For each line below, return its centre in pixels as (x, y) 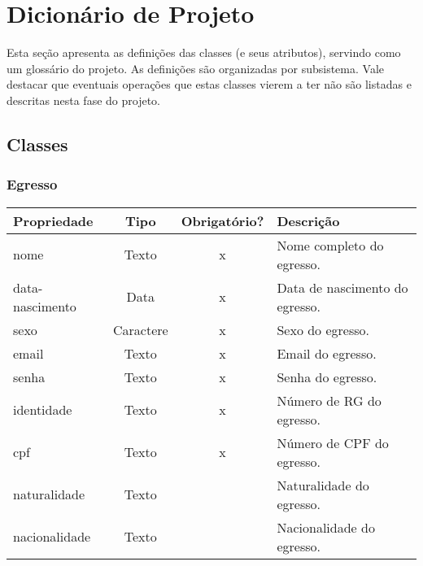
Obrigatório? (222, 220)
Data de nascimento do (342, 287)
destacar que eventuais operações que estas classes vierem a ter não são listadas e (209, 84)
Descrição (308, 220)
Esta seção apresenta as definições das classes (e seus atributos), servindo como (204, 52)
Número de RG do (329, 400)
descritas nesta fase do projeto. (83, 100)
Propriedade (53, 220)
